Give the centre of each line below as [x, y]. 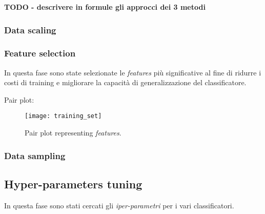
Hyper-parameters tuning [73, 183]
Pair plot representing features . [73, 133]
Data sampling [35, 155]
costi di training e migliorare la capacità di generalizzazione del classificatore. [125, 82]
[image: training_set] [63, 116]
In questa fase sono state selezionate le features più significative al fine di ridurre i [133, 72]
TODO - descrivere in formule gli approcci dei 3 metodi [105, 7]
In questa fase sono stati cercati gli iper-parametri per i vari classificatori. [119, 205]
